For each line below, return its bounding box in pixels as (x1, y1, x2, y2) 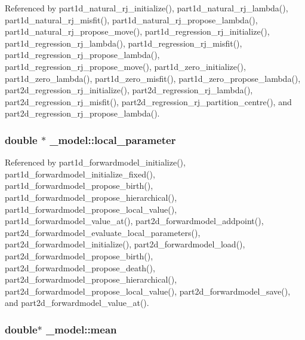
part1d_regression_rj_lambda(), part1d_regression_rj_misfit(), (5, 36, 242, 49)
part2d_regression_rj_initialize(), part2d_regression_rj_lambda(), (5, 84, 253, 96)
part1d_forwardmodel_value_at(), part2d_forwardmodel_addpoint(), (5, 215, 264, 227)
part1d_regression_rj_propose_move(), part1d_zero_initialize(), (5, 60, 246, 72)
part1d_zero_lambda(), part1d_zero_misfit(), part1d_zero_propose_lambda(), (5, 72, 301, 84)
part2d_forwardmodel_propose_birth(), (5, 249, 153, 262)
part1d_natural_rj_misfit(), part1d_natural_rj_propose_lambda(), (5, 13, 258, 26)
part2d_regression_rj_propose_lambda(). (5, 107, 160, 120)
